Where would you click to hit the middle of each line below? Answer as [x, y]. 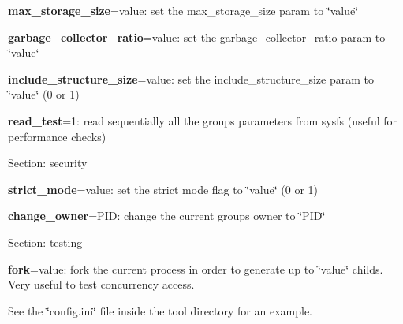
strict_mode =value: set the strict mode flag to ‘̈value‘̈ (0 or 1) [163, 189]
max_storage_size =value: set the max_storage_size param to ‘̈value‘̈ [183, 10]
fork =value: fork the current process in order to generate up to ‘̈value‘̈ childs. [196, 268]
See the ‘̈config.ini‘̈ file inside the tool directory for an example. [160, 310]
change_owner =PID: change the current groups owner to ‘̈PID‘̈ [167, 216]
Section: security [48, 163]
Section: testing [45, 242]
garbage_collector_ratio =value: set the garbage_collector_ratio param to [197, 37]
